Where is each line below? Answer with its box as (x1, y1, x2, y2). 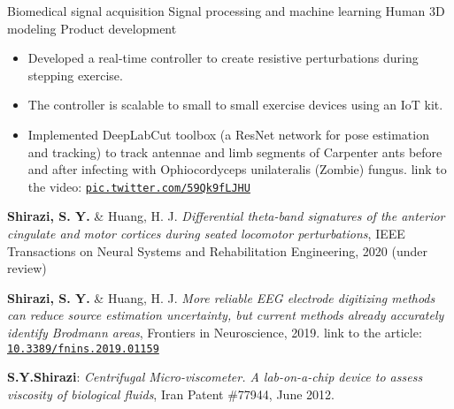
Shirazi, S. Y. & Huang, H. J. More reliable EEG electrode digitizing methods (7, 288, 435, 307)
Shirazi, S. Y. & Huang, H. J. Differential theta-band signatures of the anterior (7, 207, 445, 225)
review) (7, 259, 47, 277)
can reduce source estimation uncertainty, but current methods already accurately (7, 306, 444, 324)
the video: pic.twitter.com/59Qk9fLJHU (27, 177, 250, 195)
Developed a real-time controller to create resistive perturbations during (27, 49, 419, 67)
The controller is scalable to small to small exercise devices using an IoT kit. (27, 95, 443, 114)
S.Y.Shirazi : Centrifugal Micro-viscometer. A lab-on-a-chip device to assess (7, 367, 423, 386)
